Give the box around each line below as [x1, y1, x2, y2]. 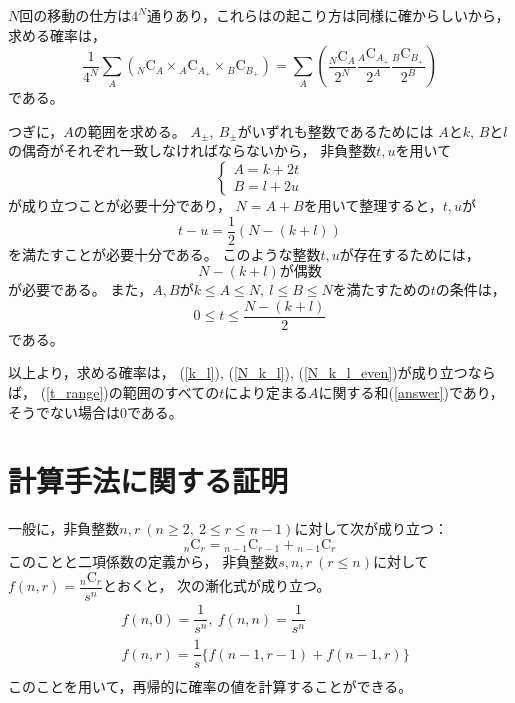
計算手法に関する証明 [8, 460, 289, 501]
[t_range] [46, 382, 104, 403]
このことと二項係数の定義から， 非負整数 [8, 551, 279, 572]
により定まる [224, 382, 309, 403]
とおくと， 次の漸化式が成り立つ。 [102, 575, 331, 596]
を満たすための [332, 279, 431, 300]
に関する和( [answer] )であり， [318, 382, 504, 403]
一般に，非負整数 [8, 518, 120, 539]
